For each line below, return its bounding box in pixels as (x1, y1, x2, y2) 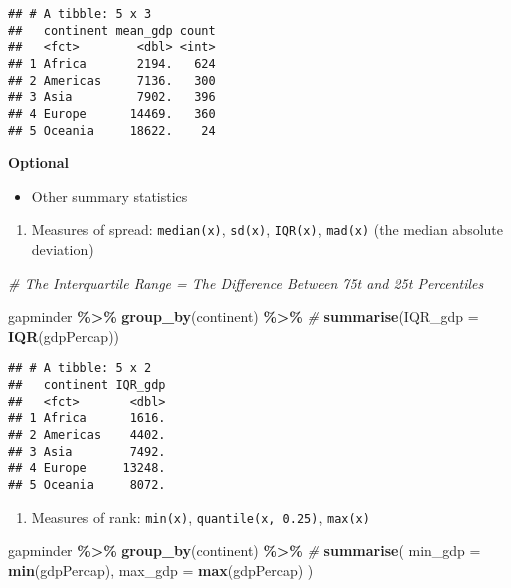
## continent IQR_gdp (8, 378, 166, 393)
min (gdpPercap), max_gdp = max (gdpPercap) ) (8, 559, 314, 580)
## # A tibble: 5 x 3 (8, 7, 152, 21)
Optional (8, 152, 70, 173)
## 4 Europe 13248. (8, 461, 166, 476)
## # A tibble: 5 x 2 (8, 361, 152, 376)
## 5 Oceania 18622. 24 (8, 123, 216, 138)
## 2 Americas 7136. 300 (8, 73, 216, 88)
